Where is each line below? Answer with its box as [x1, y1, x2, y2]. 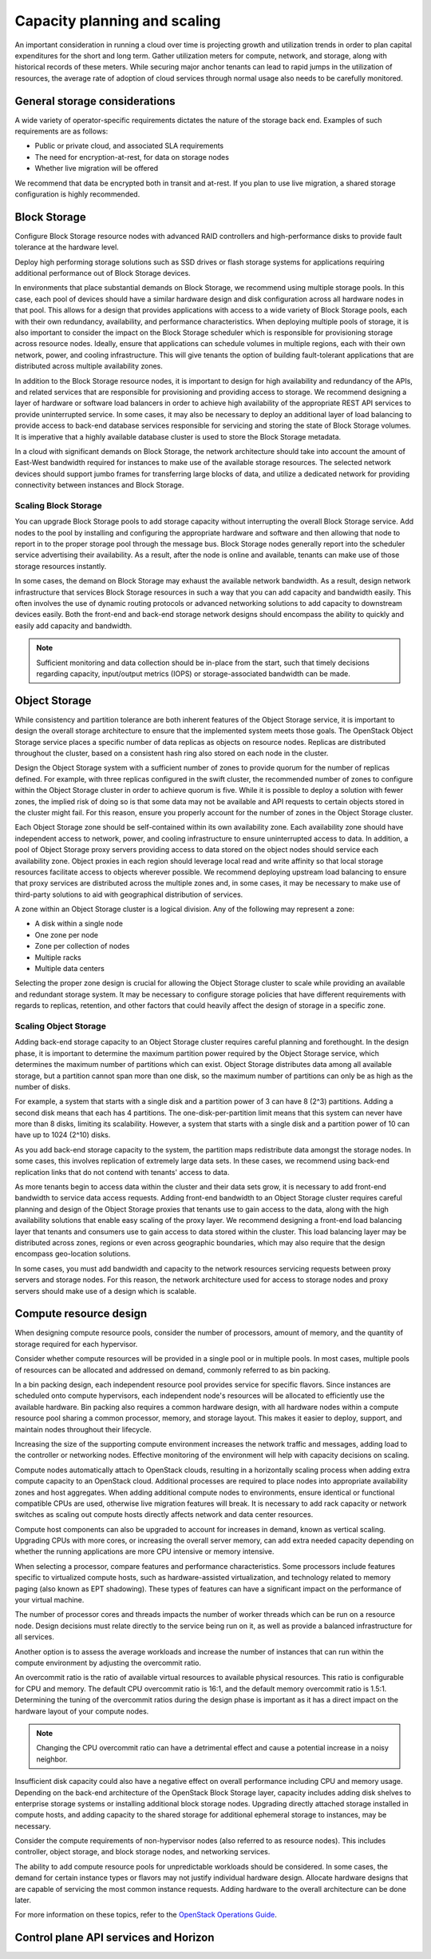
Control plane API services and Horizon [14, 1931, 215, 1945]
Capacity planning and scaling [14, 12, 221, 30]
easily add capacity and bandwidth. [14, 620, 132, 631]
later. [14, 1895, 32, 1905]
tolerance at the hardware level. [14, 242, 119, 252]
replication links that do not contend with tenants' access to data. [14, 1167, 230, 1177]
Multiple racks [34, 952, 81, 962]
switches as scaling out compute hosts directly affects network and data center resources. [14, 1510, 314, 1519]
